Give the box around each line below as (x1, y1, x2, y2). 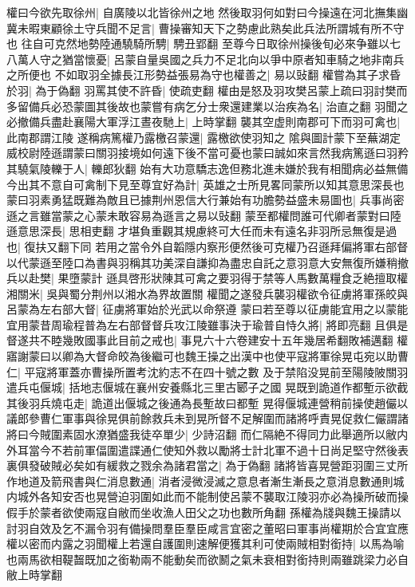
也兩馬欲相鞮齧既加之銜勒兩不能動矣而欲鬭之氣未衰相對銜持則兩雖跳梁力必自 (6, 550, 409, 567)
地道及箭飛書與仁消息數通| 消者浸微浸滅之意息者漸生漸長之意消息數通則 (17, 472, 393, 489)
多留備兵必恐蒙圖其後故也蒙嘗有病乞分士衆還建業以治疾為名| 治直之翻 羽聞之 (6, 97, 409, 114)
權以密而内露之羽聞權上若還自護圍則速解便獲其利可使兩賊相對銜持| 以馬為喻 (6, 535, 405, 552)
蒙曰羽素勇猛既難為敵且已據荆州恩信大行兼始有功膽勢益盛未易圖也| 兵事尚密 (6, 191, 405, 208)
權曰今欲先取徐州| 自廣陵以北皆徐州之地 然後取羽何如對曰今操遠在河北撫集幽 (6, 4, 409, 20)
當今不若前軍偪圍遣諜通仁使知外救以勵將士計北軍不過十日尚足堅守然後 (28, 441, 397, 458)
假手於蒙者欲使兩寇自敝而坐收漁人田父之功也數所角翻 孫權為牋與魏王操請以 (6, 504, 401, 520)
